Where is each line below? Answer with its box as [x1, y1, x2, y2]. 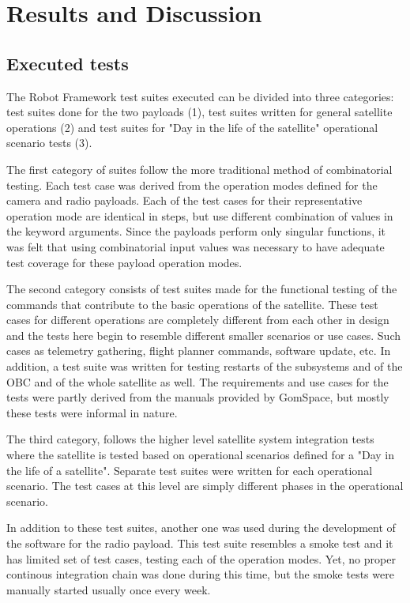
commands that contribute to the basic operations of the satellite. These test [6, 296, 378, 312]
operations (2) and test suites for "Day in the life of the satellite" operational [6, 119, 378, 135]
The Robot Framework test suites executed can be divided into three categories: [6, 88, 394, 104]
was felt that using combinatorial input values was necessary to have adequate [6, 238, 385, 254]
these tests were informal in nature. [6, 404, 178, 420]
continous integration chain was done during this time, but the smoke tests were [6, 566, 394, 582]
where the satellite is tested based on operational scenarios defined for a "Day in [6, 447, 394, 463]
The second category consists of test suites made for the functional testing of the [6, 281, 397, 297]
